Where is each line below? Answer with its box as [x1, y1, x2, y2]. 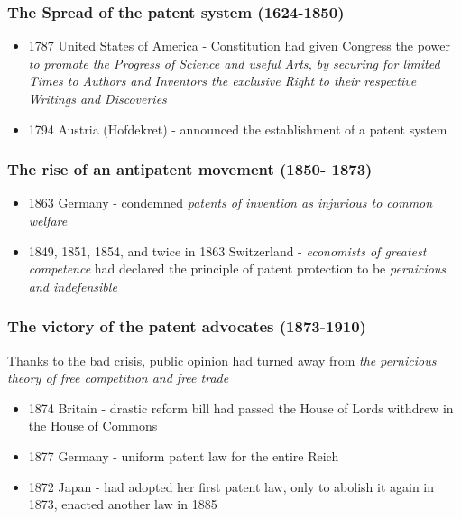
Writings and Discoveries [28, 89, 167, 107]
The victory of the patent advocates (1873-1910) [7, 315, 366, 338]
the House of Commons [28, 416, 158, 435]
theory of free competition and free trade [7, 368, 229, 387]
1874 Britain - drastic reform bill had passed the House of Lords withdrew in [28, 398, 454, 417]
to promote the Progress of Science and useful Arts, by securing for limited [28, 53, 440, 72]
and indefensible [28, 276, 117, 295]
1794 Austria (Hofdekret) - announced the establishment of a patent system [28, 119, 447, 138]
